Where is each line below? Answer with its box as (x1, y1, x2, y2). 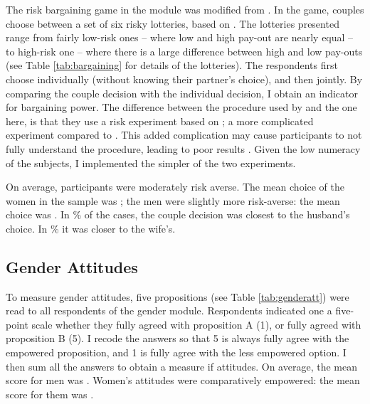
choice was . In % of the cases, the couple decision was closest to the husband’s (6, 207, 350, 222)
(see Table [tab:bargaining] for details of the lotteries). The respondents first (6, 58, 338, 73)
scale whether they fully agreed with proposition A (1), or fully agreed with (31, 317, 361, 331)
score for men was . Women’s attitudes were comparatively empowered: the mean (6, 373, 360, 388)
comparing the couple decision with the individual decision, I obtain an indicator (6, 85, 358, 100)
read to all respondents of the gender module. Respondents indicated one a (6, 303, 332, 318)
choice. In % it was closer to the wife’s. (6, 220, 176, 235)
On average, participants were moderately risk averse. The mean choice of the (6, 179, 345, 194)
